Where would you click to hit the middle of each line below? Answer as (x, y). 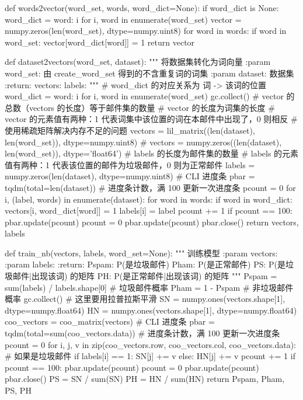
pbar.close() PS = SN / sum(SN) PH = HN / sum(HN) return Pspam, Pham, (145, 379)
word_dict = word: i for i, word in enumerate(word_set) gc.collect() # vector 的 (150, 96)
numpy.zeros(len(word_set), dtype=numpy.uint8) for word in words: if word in (146, 31)
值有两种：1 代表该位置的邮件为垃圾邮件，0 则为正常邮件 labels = (130, 164)
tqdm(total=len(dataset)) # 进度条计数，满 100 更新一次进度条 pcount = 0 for (150, 187)
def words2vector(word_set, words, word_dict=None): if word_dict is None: (142, 8)
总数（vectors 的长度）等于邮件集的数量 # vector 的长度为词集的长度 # (140, 107)
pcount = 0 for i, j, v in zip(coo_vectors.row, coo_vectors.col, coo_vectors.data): (150, 344)
